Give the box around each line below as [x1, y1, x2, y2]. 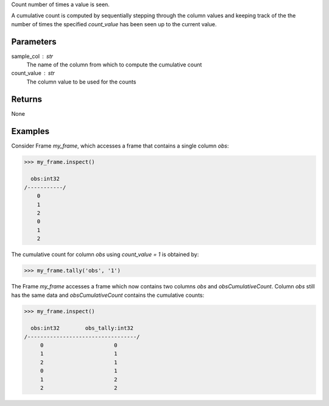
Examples [11, 126, 50, 137]
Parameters [11, 37, 57, 47]
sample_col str [11, 52, 54, 60]
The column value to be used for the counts [26, 78, 136, 85]
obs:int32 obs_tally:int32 [30, 325, 134, 332]
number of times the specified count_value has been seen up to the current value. [11, 20, 217, 27]
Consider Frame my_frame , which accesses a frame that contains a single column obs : [11, 142, 229, 149]
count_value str [11, 69, 55, 77]
